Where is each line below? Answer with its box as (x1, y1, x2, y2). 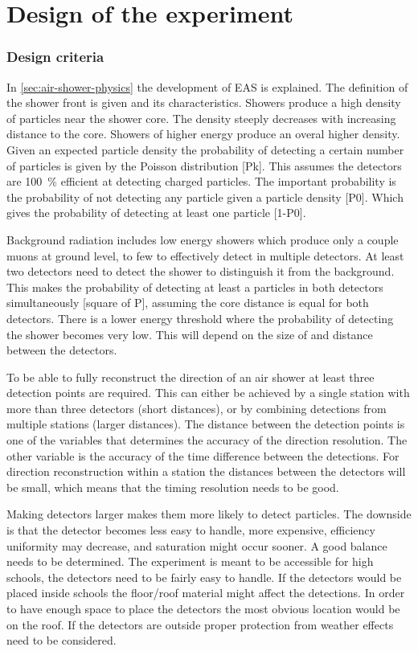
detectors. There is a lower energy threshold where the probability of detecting (6, 309, 394, 326)
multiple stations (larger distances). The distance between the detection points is (6, 416, 405, 432)
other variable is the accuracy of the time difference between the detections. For (6, 447, 400, 464)
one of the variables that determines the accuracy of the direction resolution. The (6, 432, 408, 448)
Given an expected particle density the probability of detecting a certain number (6, 141, 404, 158)
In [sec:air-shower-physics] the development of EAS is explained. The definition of (6, 78, 408, 95)
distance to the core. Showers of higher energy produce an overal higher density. (6, 125, 400, 142)
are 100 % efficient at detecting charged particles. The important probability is (6, 173, 396, 190)
